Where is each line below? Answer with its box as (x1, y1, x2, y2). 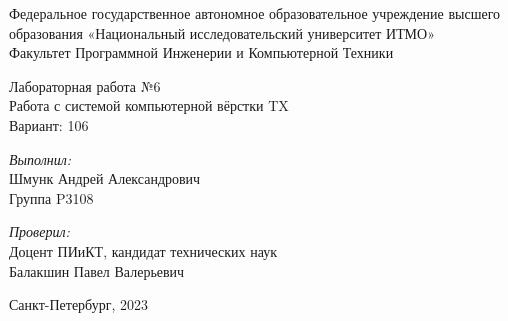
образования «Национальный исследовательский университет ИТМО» (9, 22, 435, 43)
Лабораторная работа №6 (9, 75, 161, 96)
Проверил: (9, 221, 70, 242)
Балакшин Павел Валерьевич (9, 260, 185, 281)
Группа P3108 (9, 187, 94, 208)
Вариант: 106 (9, 114, 89, 135)
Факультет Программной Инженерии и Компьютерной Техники (9, 42, 394, 63)
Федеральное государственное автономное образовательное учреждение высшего (9, 3, 501, 23)
